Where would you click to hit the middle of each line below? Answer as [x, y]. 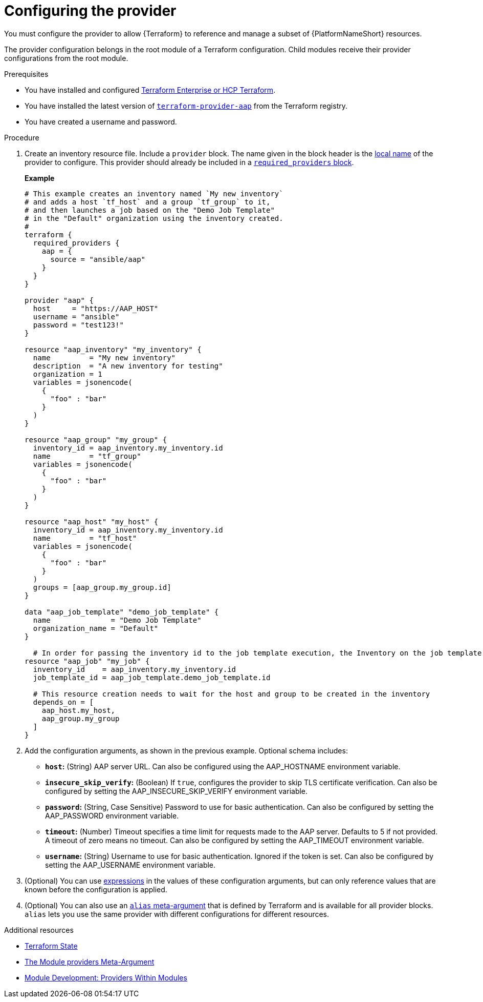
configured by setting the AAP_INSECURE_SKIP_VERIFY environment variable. [177, 791]
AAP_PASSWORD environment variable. [112, 815]
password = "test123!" [78, 325]
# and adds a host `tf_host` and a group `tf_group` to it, [148, 202]
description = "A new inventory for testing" [128, 366]
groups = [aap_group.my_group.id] [102, 587]
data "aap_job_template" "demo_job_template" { [122, 612]
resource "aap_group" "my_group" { [96, 439]
